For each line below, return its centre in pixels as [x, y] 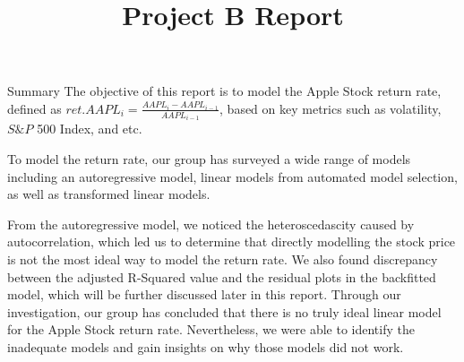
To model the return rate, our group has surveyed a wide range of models [209, 159]
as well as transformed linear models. [109, 194]
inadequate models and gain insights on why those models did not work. [206, 346]
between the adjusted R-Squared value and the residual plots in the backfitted [222, 276]
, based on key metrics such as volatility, [331, 108]
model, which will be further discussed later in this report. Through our [204, 294]
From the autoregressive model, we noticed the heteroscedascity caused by [211, 224]
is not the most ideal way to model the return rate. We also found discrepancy [223, 259]
